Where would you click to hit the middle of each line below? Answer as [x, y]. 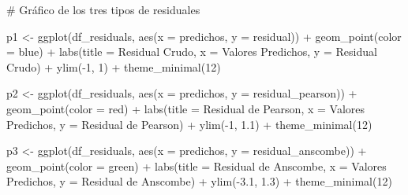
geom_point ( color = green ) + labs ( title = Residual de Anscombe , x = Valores [197, 166]
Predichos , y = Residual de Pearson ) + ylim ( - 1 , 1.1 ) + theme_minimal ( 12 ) [189, 124]
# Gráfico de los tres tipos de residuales [103, 9]
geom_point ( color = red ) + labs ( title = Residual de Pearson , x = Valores [186, 108]
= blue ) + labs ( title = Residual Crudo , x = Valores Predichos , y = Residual [192, 52]
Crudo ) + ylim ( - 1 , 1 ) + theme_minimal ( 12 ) [114, 66]
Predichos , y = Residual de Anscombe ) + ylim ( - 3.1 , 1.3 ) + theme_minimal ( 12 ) [199, 181]
